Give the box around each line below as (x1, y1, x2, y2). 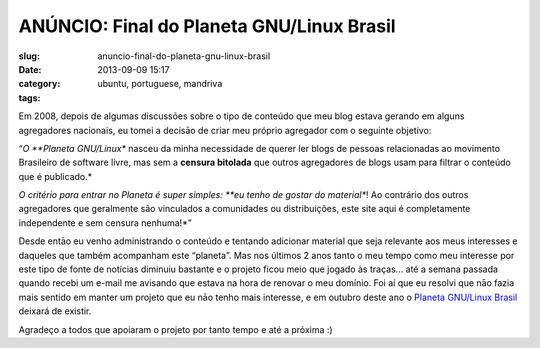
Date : (18, 63, 42, 75)
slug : (18, 50, 40, 62)
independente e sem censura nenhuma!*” (18, 216, 192, 229)
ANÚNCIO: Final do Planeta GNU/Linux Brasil (18, 15, 396, 37)
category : (18, 78, 61, 90)
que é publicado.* (18, 170, 93, 182)
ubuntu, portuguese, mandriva (97, 78, 223, 90)
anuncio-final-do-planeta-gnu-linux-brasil (97, 50, 271, 62)
